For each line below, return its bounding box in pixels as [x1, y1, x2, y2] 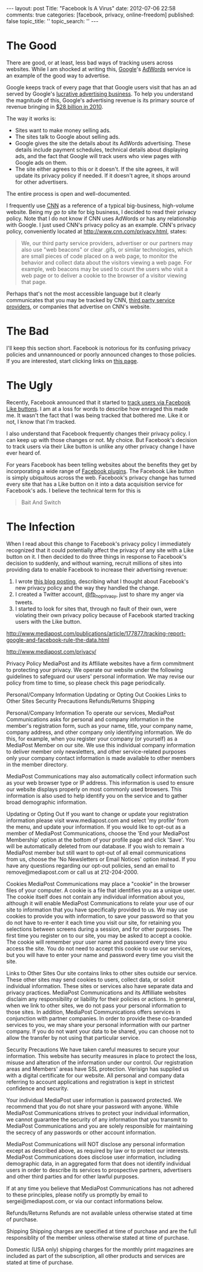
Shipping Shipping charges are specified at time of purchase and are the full [6, 1227, 197, 1235]
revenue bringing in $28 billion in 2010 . [6, 103, 104, 110]
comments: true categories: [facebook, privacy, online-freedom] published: [6, 11, 195, 18]
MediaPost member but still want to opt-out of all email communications [6, 849, 186, 856]
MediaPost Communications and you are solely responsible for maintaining [6, 1122, 193, 1129]
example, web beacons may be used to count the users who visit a [21, 265, 188, 272]
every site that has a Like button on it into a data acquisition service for [6, 480, 183, 488]
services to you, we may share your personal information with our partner [6, 1021, 190, 1028]
